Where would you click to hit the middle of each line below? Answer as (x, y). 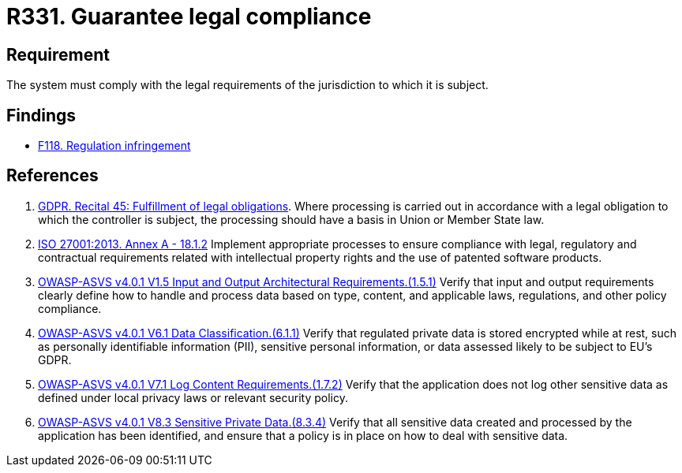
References (52, 176)
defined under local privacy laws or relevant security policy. (193, 397)
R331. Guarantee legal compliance (189, 17)
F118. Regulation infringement (114, 146)
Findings (41, 115)
